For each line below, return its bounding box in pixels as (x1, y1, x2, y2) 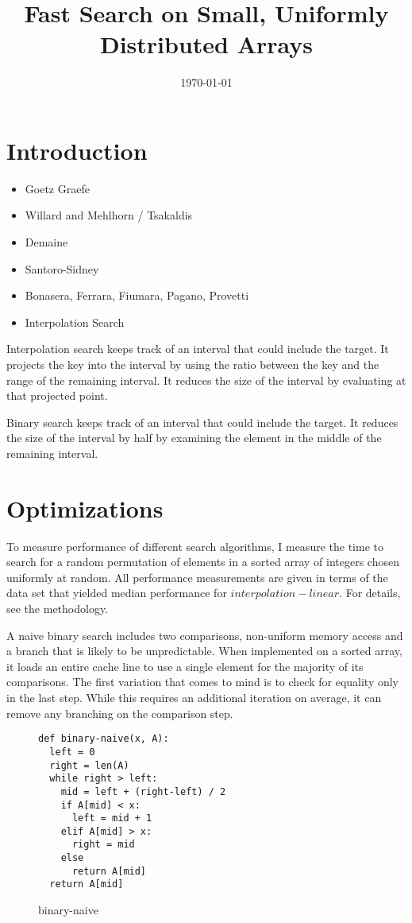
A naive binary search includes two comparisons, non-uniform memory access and (6, 626, 403, 643)
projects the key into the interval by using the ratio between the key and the (6, 356, 379, 372)
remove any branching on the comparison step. (6, 704, 233, 721)
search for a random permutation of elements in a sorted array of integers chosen (6, 553, 399, 570)
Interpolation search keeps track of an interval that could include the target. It (6, 340, 389, 357)
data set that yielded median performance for (6, 584, 227, 601)
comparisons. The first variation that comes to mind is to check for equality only (6, 673, 399, 690)
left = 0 (49, 746, 95, 758)
